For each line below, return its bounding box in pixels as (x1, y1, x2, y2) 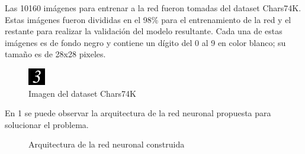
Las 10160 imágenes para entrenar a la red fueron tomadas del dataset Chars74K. (5, 2, 301, 14)
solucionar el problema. (5, 118, 89, 130)
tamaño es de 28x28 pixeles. (5, 48, 106, 60)
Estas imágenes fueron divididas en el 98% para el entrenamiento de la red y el (5, 13, 291, 25)
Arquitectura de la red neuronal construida (28, 138, 185, 150)
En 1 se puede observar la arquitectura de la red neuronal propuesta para (5, 107, 271, 119)
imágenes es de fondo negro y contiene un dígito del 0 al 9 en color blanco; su (5, 36, 286, 48)
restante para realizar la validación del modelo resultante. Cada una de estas (5, 25, 282, 37)
